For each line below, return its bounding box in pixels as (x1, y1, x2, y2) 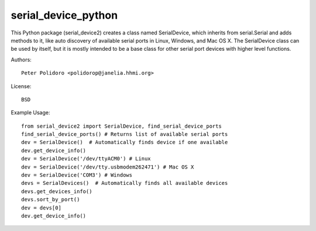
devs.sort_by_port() (21, 196, 80, 203)
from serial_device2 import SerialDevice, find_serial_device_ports (21, 123, 222, 129)
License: (11, 82, 32, 90)
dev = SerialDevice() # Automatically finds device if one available (21, 139, 228, 146)
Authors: (11, 56, 32, 63)
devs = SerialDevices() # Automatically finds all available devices (21, 180, 228, 187)
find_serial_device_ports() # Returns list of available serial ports (21, 131, 228, 138)
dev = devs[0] (21, 204, 61, 211)
